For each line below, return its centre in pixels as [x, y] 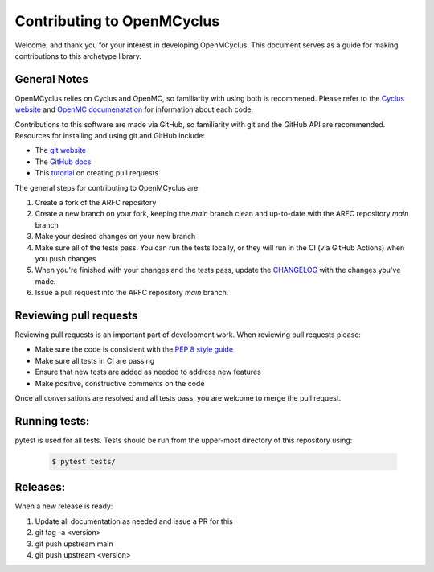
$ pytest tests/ [84, 461]
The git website [61, 150]
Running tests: [52, 421]
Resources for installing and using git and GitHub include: [110, 136]
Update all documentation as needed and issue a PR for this [134, 521]
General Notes [51, 79]
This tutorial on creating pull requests [97, 173]
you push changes [66, 258]
